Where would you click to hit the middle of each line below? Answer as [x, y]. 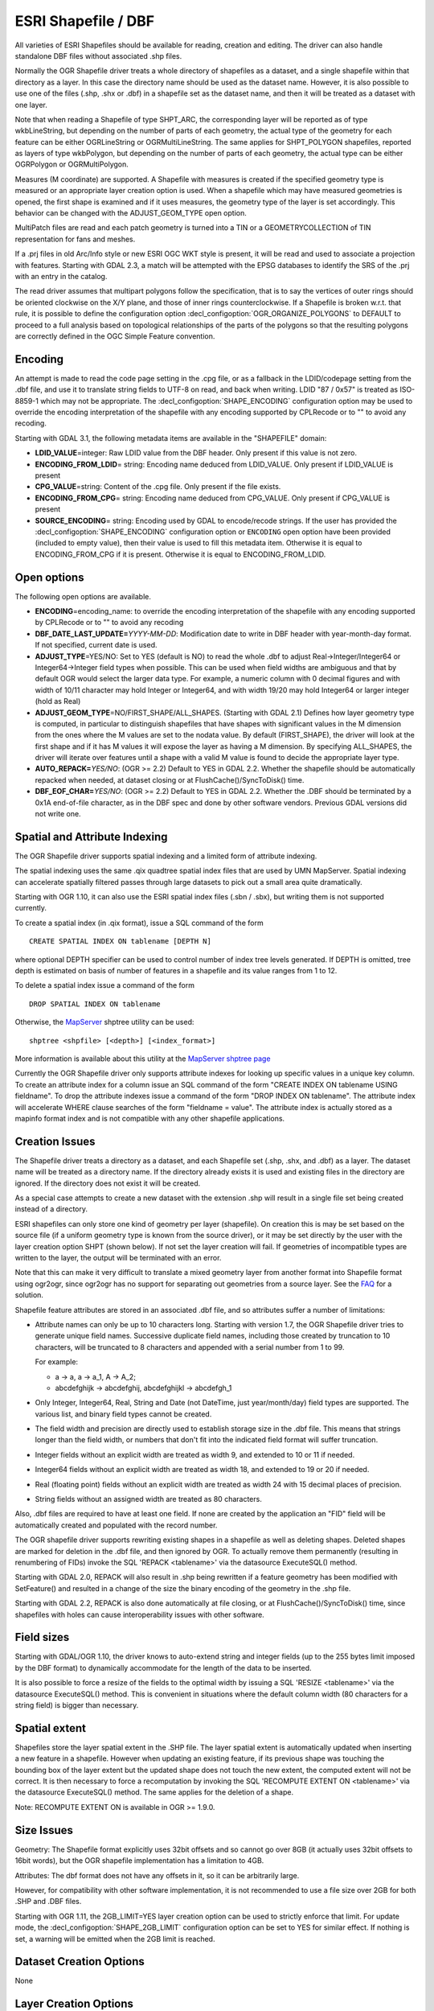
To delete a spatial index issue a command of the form [104, 985]
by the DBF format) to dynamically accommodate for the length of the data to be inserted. [164, 1668]
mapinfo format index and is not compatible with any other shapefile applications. [150, 1118]
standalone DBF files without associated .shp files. [98, 56]
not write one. [58, 814]
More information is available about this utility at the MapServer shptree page [143, 1059]
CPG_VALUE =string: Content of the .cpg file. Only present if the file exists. [158, 487]
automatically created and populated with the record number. [116, 1525]
